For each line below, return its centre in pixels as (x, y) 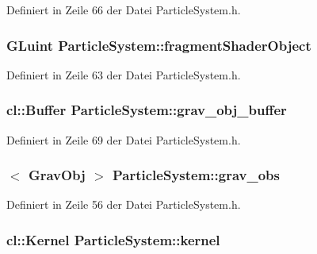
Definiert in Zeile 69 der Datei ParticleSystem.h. (124, 139)
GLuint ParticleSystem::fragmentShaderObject (159, 45)
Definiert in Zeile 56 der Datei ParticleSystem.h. (124, 204)
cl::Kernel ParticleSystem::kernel (113, 239)
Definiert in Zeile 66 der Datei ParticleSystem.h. (124, 10)
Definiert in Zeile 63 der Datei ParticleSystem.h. (124, 74)
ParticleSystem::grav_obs (196, 175)
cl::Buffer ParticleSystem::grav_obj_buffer (147, 110)
